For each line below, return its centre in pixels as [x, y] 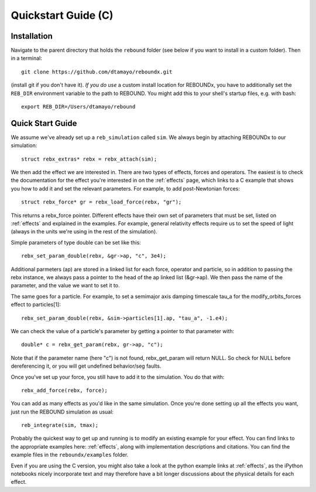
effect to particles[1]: [36, 304]
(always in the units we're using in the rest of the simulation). [84, 232]
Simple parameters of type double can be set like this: [76, 242]
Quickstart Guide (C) [62, 15]
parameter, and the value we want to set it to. [65, 286]
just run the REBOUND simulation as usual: [62, 412]
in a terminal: [26, 58]
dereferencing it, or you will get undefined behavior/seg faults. [86, 366]
